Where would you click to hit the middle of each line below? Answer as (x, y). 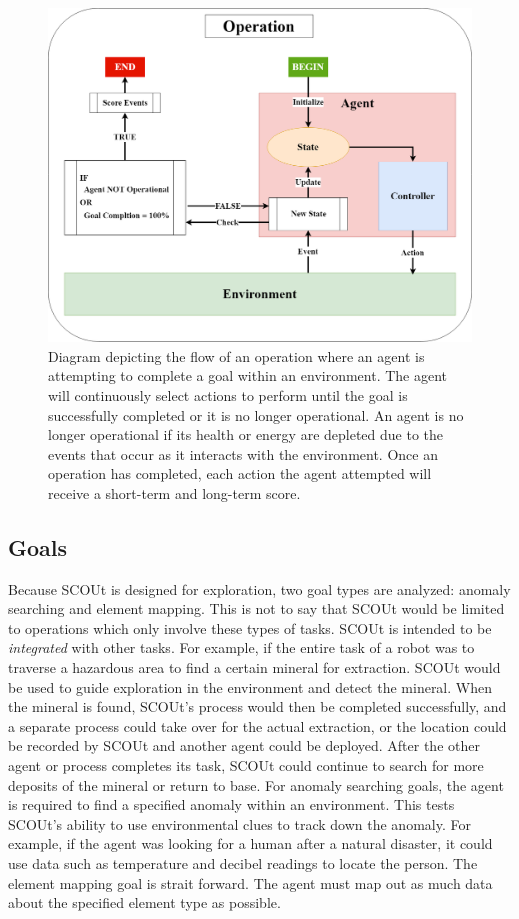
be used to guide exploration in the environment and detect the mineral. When (250, 686)
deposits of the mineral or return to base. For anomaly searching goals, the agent (256, 784)
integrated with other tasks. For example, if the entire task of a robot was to (241, 647)
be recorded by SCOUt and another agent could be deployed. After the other (244, 745)
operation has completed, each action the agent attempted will (240, 473)
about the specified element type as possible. (144, 902)
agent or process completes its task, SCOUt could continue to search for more (246, 765)
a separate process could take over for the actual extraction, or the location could (257, 725)
